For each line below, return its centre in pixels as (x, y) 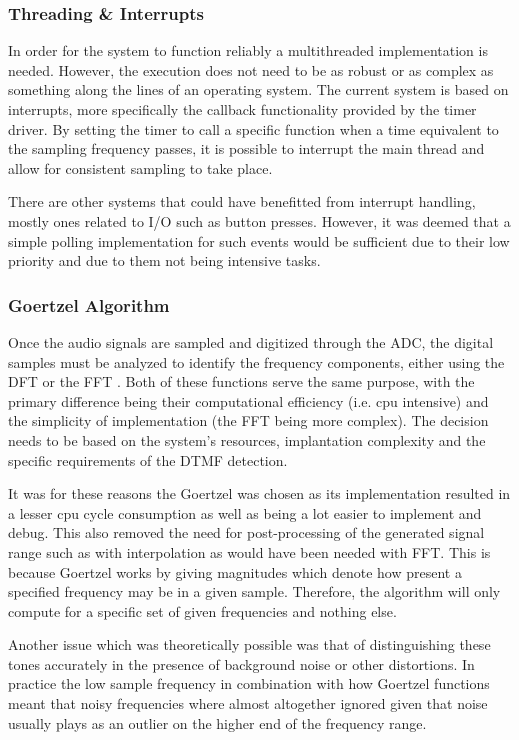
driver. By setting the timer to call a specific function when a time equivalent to (253, 128)
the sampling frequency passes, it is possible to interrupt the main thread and (246, 148)
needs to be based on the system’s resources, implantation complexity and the (247, 439)
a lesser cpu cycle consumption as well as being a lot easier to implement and (245, 512)
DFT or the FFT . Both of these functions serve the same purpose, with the (241, 381)
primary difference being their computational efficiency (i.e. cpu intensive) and (248, 400)
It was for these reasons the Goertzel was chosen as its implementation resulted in (259, 493)
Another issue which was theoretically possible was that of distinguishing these (249, 644)
